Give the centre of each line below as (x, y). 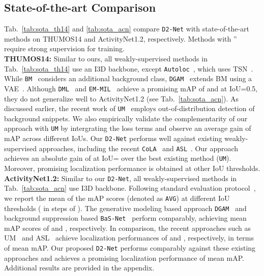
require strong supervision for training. (64, 48)
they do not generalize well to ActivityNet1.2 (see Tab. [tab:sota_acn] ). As (122, 98)
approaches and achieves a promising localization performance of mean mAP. (124, 257)
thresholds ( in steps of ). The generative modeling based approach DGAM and (125, 208)
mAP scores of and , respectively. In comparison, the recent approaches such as (128, 228)
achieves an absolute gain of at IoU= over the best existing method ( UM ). (118, 158)
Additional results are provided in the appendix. (79, 268)
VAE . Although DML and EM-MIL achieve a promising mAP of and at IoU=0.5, (131, 88)
